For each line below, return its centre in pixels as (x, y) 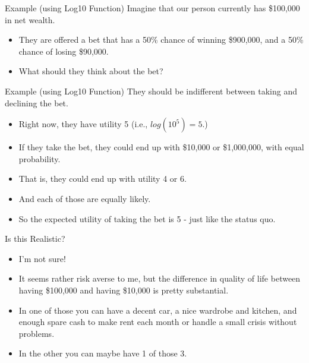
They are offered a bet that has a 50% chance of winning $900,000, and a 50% (161, 40)
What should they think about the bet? (91, 71)
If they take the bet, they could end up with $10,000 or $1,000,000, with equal (161, 147)
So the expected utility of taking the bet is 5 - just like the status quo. (147, 218)
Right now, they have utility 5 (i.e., (83, 124)
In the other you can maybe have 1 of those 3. (103, 353)
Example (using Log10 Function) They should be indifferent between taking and (151, 91)
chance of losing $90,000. (64, 51)
